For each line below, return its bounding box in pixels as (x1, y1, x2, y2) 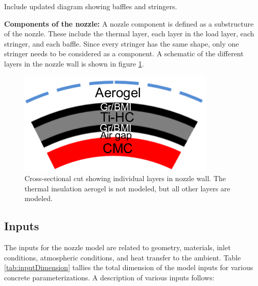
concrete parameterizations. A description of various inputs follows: (4, 272, 215, 282)
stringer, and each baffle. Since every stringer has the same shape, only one (4, 38, 239, 49)
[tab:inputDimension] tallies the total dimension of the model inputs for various (4, 262, 253, 273)
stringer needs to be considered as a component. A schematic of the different (4, 48, 244, 59)
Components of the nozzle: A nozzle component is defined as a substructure (4, 18, 254, 29)
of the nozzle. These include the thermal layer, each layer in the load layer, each (4, 28, 254, 39)
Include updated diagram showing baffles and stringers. (4, 1, 177, 11)
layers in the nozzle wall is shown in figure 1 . (4, 58, 144, 69)
